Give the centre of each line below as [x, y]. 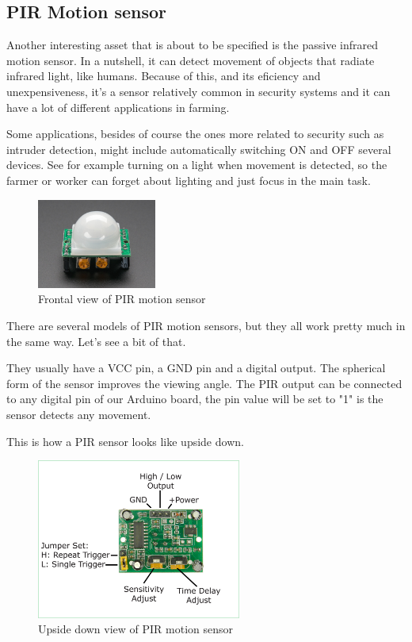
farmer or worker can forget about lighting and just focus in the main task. [189, 180]
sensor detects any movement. [79, 414]
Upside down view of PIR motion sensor [136, 629]
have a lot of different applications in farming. [118, 107]
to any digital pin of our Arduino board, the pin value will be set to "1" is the [195, 399]
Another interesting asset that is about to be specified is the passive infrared [192, 45]
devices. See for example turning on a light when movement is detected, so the [197, 165]
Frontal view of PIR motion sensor [122, 299]
